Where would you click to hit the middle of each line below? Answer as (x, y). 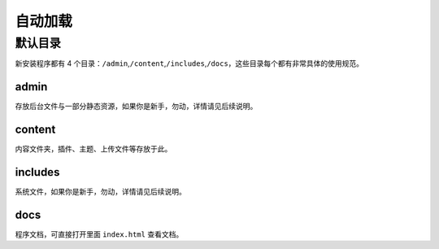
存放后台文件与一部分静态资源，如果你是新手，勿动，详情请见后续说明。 (136, 107)
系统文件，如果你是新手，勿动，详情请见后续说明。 (100, 192)
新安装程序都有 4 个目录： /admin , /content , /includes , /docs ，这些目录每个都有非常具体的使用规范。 (189, 63)
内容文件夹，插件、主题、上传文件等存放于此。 (93, 149)
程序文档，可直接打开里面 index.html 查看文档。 (99, 234)
